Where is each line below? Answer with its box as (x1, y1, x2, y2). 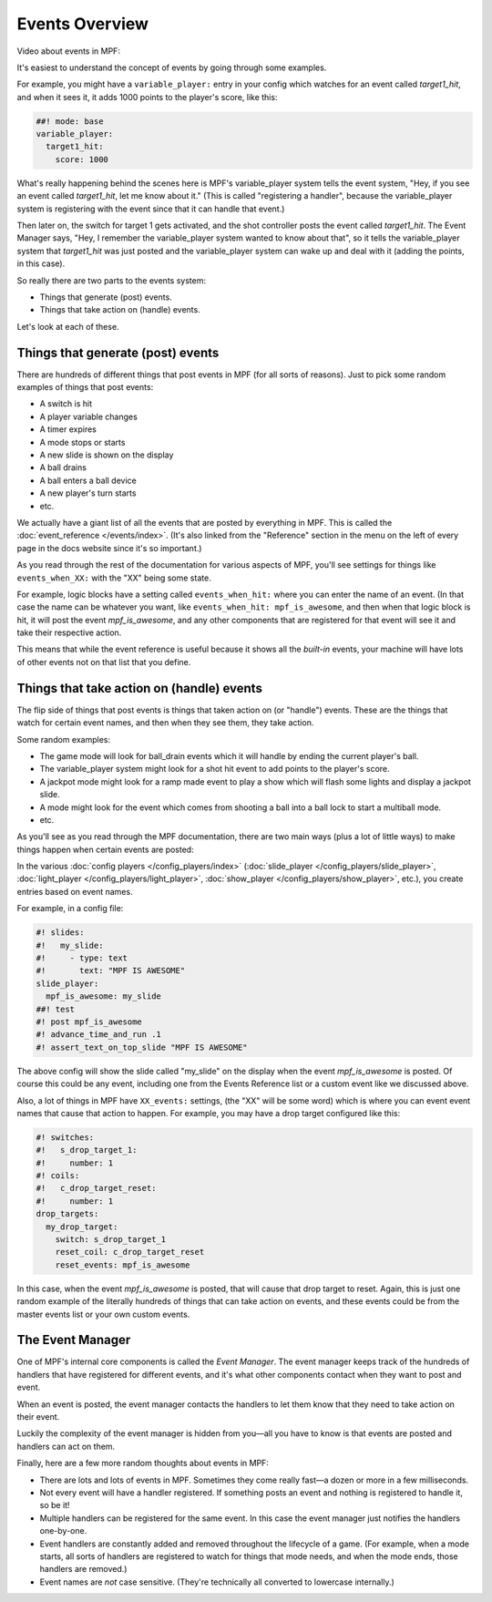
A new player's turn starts (39, 488, 137, 498)
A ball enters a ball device (39, 475, 137, 486)
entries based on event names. (16, 886, 133, 897)
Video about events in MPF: (16, 46, 120, 56)
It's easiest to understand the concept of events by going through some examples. (16, 62, 327, 73)
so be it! (39, 1500, 70, 1511)
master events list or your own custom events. (16, 1309, 190, 1320)
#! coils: (36, 1171, 80, 1181)
